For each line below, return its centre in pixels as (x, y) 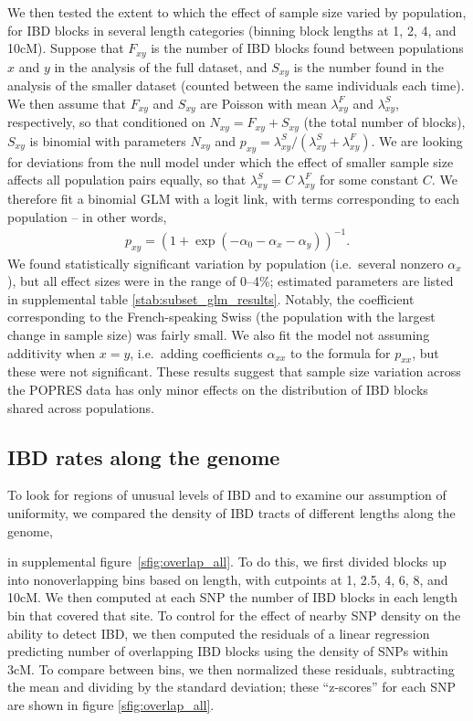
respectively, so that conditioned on (106, 122)
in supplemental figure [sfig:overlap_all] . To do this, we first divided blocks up (227, 562)
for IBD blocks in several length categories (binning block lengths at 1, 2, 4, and (232, 30)
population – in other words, (87, 216)
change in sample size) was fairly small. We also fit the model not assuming (219, 335)
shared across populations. (81, 407)
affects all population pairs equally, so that (127, 180)
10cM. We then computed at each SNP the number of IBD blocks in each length (233, 597)
